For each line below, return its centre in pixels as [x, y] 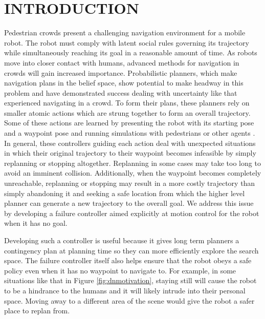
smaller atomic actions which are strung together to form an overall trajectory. [127, 112]
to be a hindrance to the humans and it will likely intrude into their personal [125, 290]
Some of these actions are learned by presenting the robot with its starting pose [129, 123]
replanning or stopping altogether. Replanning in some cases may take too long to [132, 163]
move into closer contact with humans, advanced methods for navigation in [122, 62]
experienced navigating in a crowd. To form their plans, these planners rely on [127, 103]
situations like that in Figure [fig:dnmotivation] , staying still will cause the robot [130, 280]
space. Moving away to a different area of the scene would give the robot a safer [129, 300]
